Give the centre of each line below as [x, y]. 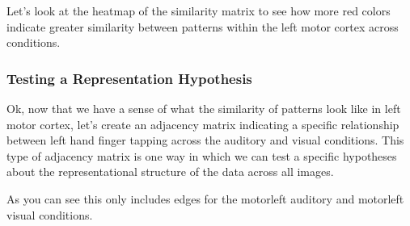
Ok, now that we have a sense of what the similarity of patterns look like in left [204, 108]
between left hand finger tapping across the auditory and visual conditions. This [205, 140]
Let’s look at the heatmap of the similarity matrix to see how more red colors [199, 10]
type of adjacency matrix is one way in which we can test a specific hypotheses [202, 155]
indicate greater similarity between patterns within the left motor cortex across [203, 26]
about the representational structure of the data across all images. [170, 172]
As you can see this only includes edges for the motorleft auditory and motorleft [205, 198]
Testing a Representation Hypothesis [129, 78]
